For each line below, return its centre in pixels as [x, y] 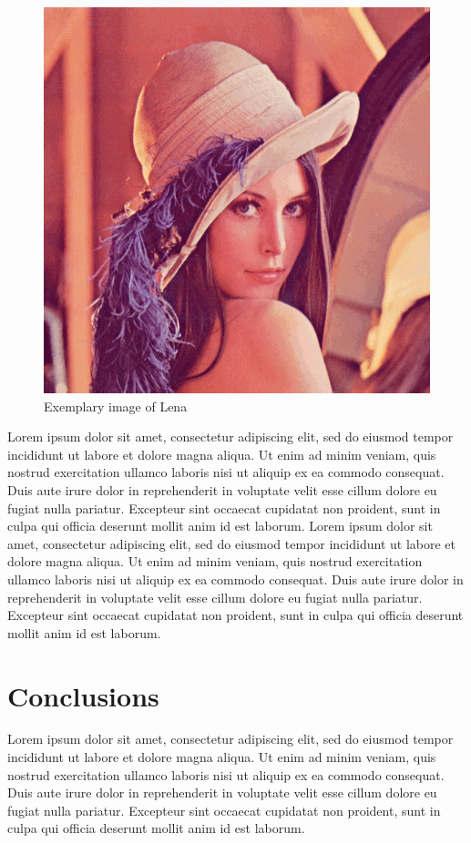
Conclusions [83, 695]
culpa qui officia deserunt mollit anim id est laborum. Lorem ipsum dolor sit [220, 526]
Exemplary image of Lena [116, 406]
